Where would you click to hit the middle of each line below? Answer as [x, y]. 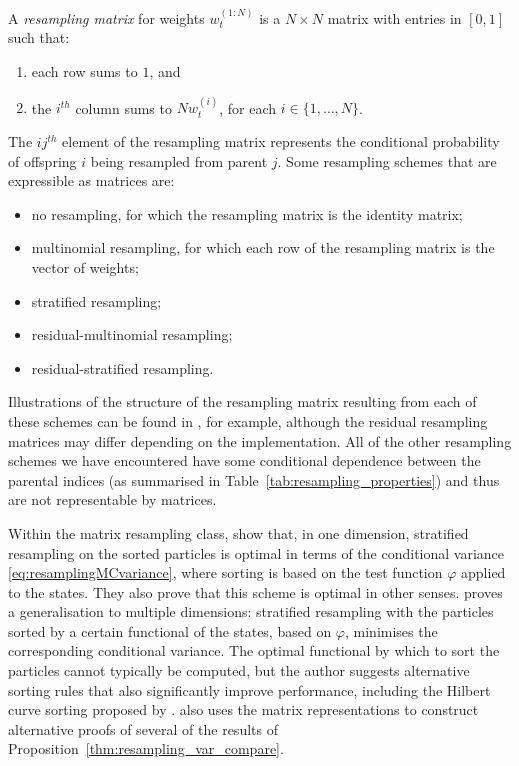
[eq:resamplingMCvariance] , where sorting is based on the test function [225, 572]
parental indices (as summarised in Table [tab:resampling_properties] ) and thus [254, 479]
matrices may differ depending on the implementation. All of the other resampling [260, 440]
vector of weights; [85, 266]
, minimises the [391, 630]
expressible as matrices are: [91, 180]
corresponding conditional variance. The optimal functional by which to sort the [254, 650]
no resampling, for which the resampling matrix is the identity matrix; [247, 213]
